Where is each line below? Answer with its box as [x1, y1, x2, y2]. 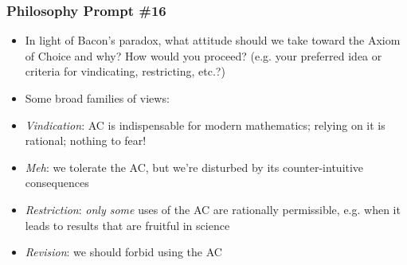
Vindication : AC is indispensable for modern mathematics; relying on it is [25, 116, 385, 133]
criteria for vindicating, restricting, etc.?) [25, 63, 225, 80]
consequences [25, 174, 89, 191]
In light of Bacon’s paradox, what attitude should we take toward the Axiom [25, 32, 401, 49]
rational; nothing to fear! [25, 132, 147, 149]
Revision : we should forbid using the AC [25, 244, 222, 260]
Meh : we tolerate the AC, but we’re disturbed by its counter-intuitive [25, 158, 364, 175]
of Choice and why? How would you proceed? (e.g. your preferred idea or [25, 47, 382, 64]
